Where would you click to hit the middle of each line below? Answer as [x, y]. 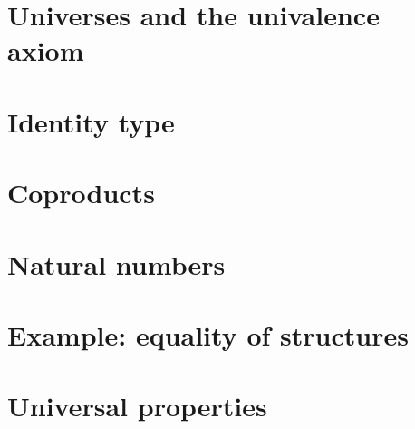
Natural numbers [116, 263]
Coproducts [81, 193]
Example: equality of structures [208, 334]
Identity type [91, 121]
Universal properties [137, 406]
